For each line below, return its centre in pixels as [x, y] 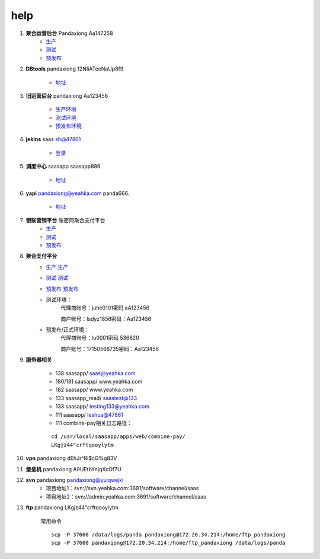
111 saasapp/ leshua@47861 [89, 414]
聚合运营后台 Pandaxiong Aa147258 [69, 33]
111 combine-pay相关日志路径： [94, 423]
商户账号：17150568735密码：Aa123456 [110, 349]
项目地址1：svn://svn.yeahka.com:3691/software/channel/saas [122, 488]
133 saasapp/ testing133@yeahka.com [103, 407]
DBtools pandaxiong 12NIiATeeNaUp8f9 [75, 69]
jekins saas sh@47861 [53, 139]
